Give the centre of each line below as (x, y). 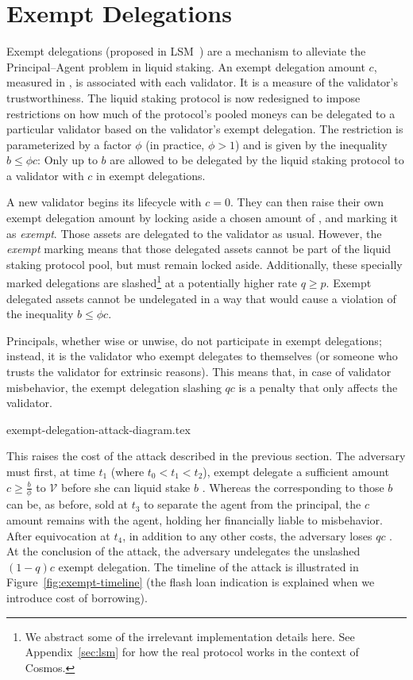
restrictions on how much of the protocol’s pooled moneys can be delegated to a (201, 113)
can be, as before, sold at (68, 504)
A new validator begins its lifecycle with (104, 202)
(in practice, (175, 144)
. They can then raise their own (307, 202)
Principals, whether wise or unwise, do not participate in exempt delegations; (194, 340)
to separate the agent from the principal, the (253, 504)
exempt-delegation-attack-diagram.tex (98, 429)
